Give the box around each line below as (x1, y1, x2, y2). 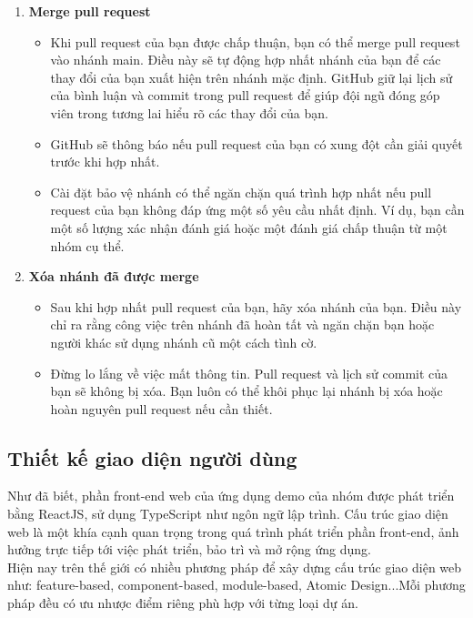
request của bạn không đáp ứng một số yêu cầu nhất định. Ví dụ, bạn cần (50, 200, 465, 219)
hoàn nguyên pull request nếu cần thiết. (50, 399, 273, 418)
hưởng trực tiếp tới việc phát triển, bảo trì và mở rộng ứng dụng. (7, 540, 371, 559)
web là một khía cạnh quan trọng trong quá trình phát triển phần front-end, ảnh (7, 522, 459, 541)
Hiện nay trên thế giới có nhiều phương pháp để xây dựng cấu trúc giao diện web (7, 557, 462, 576)
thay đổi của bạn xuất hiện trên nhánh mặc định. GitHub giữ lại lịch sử (50, 67, 453, 86)
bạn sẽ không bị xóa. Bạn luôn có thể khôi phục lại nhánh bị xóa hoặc (50, 381, 443, 400)
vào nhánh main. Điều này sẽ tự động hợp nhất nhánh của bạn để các (50, 50, 441, 69)
